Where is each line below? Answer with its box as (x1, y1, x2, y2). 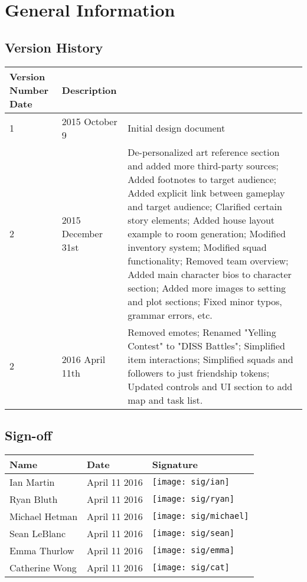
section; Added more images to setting (128, 280, 286, 295)
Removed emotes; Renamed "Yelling (128, 325, 276, 339)
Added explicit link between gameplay (128, 185, 285, 200)
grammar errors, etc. (128, 308, 213, 322)
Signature (152, 457, 198, 471)
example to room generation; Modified (128, 226, 286, 240)
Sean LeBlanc (9, 526, 66, 540)
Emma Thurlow (9, 543, 74, 557)
